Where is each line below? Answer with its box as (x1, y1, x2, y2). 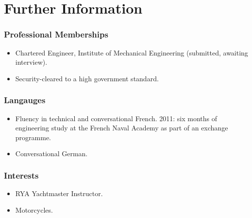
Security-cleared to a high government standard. (15, 73, 159, 83)
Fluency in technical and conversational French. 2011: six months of (15, 113, 218, 123)
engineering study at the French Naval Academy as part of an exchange (15, 123, 228, 133)
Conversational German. (15, 148, 88, 159)
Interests (4, 169, 39, 181)
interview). (15, 57, 48, 67)
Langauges (4, 94, 46, 106)
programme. (15, 132, 51, 142)
